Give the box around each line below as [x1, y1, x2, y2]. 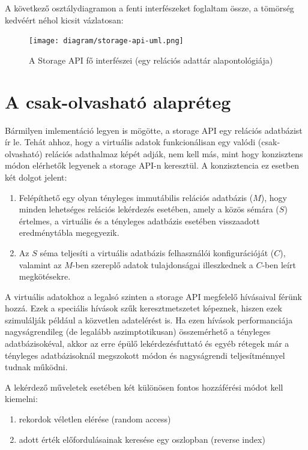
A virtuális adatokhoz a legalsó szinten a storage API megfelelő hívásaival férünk [5, 290, 302, 302]
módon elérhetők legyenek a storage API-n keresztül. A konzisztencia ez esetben [5, 159, 300, 172]
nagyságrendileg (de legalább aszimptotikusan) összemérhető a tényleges [5, 325, 271, 338]
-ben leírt [262, 258, 296, 271]
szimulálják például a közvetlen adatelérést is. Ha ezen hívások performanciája [5, 313, 293, 326]
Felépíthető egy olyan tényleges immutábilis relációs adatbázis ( [19, 191, 253, 203]
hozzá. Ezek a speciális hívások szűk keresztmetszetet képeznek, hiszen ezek [5, 302, 282, 314]
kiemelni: [5, 392, 38, 405]
